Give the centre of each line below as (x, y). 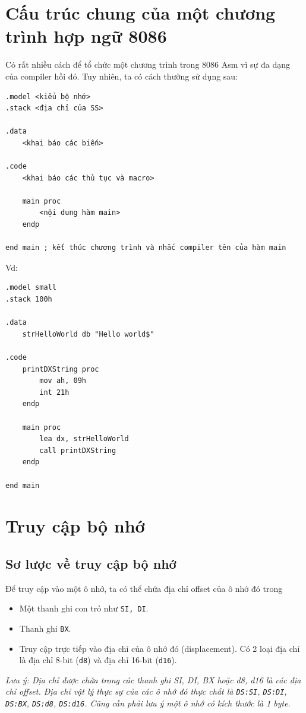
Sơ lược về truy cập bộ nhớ (91, 563)
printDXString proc (61, 369)
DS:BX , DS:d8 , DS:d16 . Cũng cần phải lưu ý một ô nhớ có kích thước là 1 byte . (148, 703)
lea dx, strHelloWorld (84, 439)
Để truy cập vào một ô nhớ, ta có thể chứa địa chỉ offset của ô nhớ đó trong (144, 588)
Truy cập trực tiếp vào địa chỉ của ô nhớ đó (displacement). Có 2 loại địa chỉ (160, 648)
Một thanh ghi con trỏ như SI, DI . (84, 608)
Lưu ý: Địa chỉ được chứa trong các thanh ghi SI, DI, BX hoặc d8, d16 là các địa (153, 679)
